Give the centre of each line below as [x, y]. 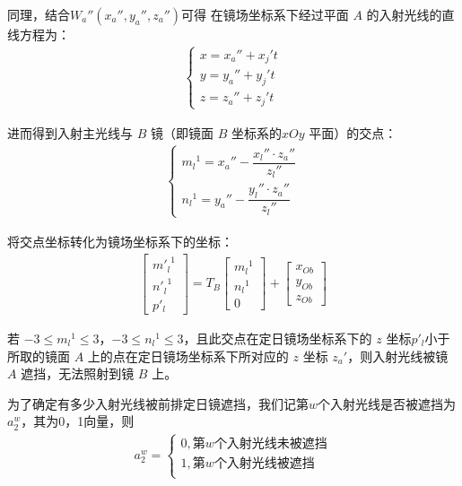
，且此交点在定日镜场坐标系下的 [278, 338]
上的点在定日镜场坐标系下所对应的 [188, 356]
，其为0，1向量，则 [78, 421]
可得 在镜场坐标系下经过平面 [265, 14]
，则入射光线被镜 [398, 356]
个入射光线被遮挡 [264, 464]
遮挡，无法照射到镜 [78, 373]
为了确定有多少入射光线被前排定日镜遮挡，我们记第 [158, 403]
